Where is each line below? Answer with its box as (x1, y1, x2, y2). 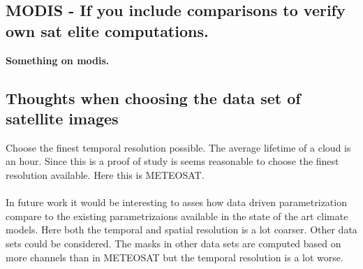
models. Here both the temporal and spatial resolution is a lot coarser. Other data (6, 222, 357, 237)
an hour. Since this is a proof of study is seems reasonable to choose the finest (6, 154, 339, 168)
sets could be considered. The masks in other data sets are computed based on (6, 235, 341, 250)
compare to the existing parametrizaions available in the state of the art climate (6, 208, 348, 223)
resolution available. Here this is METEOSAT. (6, 167, 205, 182)
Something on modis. (6, 52, 110, 67)
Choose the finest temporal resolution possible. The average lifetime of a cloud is (6, 140, 351, 154)
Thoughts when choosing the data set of (6, 87, 301, 108)
